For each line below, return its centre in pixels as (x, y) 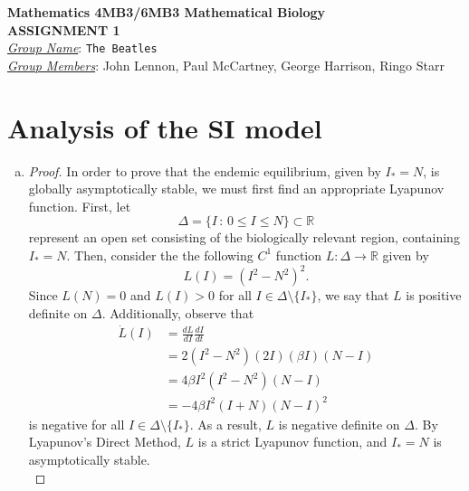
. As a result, (225, 424)
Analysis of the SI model (165, 127)
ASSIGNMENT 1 (64, 29)
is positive (434, 295)
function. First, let (80, 206)
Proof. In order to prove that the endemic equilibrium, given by (205, 170)
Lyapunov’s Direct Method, (105, 442)
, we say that (353, 295)
